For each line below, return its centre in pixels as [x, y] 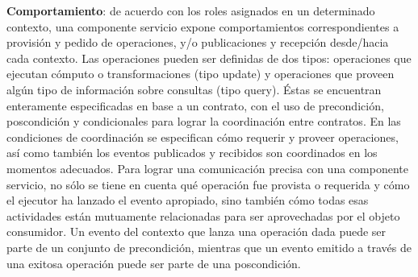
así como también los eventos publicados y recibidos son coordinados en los [192, 153]
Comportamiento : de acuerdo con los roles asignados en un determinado [191, 10]
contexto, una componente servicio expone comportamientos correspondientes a [203, 26]
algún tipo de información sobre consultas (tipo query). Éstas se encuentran [194, 89]
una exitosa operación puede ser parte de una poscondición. [154, 263]
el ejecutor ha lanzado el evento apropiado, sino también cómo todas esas [188, 200]
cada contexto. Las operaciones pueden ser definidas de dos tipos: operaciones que [209, 58]
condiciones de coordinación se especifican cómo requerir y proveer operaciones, [203, 136]
